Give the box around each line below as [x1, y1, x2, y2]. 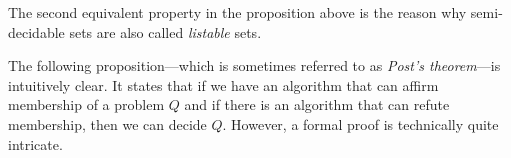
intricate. [8, 133, 63, 154]
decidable [8, 21, 65, 42]
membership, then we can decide [8, 113, 207, 134]
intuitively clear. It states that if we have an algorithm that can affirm [8, 74, 439, 95]
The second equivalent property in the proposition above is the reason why [8, 2, 467, 22]
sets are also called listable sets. [69, 21, 262, 42]
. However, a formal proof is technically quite [222, 113, 499, 134]
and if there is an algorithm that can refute [184, 94, 450, 115]
